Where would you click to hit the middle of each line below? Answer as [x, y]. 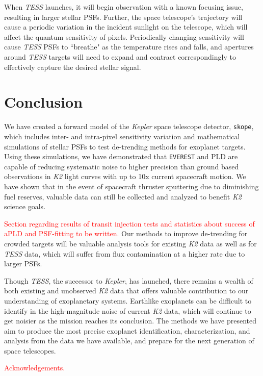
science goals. [25, 206]
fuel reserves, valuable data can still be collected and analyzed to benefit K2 [123, 196]
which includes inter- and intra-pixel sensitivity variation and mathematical [122, 136]
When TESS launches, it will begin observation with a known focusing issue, [124, 7]
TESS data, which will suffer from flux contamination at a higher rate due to [125, 253]
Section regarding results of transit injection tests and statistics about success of [129, 223]
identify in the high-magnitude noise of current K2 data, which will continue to [128, 310]
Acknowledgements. [35, 368]
